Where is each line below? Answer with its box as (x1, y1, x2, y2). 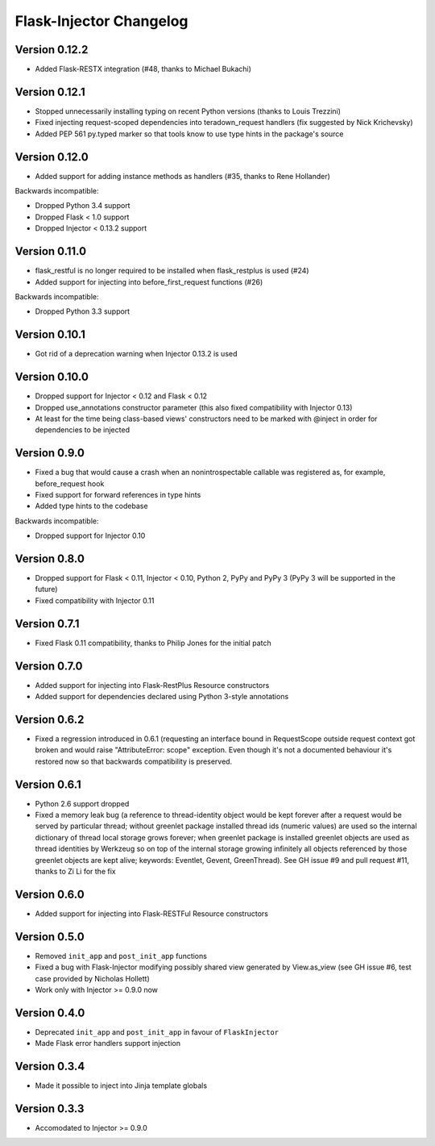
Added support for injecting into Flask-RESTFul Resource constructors (35, 908, 269, 919)
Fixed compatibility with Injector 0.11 (35, 595, 155, 605)
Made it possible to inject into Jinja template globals (35, 1081, 208, 1090)
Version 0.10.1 (14, 327, 86, 342)
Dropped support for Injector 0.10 (35, 531, 146, 540)
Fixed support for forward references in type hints (35, 490, 201, 499)
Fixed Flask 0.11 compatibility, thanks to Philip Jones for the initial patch (35, 638, 271, 648)
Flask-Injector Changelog (14, 12, 188, 30)
